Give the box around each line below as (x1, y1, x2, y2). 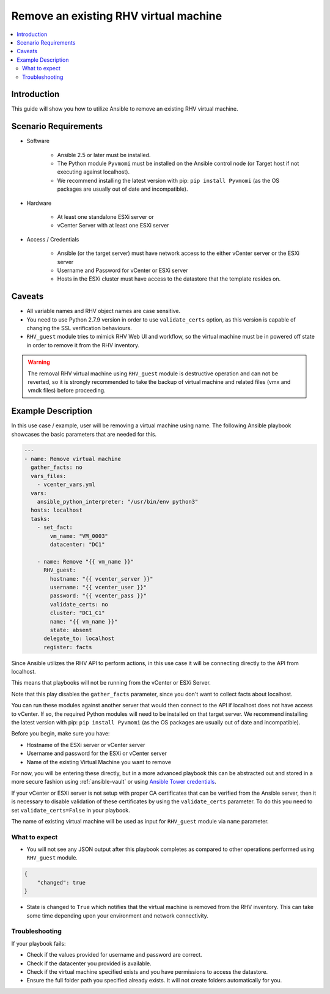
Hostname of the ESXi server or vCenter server (26, 741, 145, 748)
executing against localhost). (57, 168, 130, 175)
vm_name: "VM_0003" (50, 532, 108, 539)
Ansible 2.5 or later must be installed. (57, 151, 151, 158)
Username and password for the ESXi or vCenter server (26, 749, 167, 757)
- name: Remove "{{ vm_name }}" (37, 558, 134, 565)
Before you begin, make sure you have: (11, 730, 110, 737)
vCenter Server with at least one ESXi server (57, 222, 169, 229)
